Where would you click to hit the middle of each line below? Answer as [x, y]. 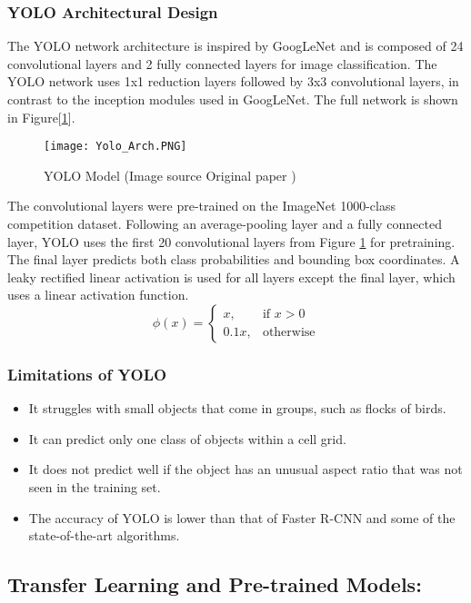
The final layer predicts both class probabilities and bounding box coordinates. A [234, 259]
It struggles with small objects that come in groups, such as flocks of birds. [237, 408]
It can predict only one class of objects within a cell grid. [187, 438]
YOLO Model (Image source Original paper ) [170, 175]
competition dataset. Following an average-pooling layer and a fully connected [225, 224]
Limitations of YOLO [87, 374]
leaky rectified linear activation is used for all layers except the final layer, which [231, 277]
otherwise [289, 332]
